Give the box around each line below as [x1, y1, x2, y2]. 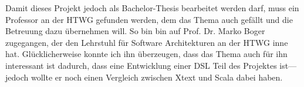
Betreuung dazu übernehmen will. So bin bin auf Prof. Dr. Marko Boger [5, 25, 265, 37]
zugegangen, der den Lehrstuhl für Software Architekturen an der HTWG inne [5, 36, 288, 48]
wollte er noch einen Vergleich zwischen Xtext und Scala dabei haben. [31, 71, 283, 83]
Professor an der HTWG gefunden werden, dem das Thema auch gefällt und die [5, 13, 293, 25]
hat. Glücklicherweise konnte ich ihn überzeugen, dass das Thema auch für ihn [5, 48, 288, 60]
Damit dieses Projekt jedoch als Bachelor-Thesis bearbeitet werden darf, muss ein [5, 2, 299, 14]
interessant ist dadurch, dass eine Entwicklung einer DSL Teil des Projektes [5, 59, 277, 71]
